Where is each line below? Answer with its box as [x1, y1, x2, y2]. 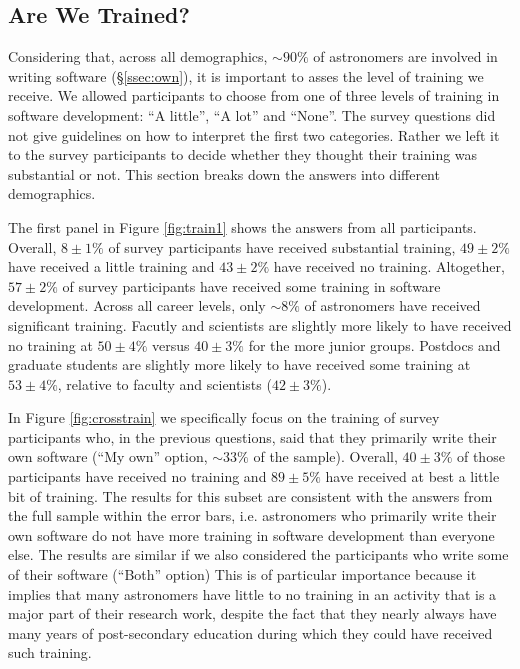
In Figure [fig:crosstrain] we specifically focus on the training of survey [8, 407, 440, 428]
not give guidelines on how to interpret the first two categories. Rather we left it [8, 124, 500, 145]
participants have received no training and [8, 466, 267, 487]
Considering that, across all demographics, [8, 46, 268, 67]
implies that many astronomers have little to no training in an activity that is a [8, 583, 497, 604]
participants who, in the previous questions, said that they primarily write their [8, 426, 497, 447]
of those [456, 446, 505, 467]
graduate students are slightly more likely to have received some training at [8, 354, 471, 375]
